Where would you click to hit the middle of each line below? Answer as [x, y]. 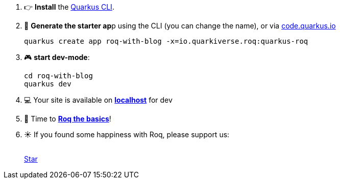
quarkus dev [48, 84]
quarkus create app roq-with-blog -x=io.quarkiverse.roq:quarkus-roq [166, 41]
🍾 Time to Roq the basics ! [68, 119]
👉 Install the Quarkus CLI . [69, 7]
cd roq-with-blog [58, 76]
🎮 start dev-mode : [57, 57]
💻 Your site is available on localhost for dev [98, 100]
